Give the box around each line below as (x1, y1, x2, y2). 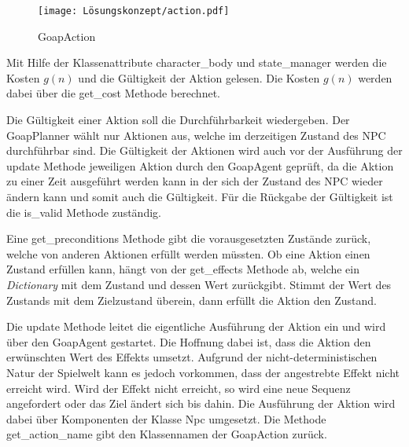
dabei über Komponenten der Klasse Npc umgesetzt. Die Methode (6, 410, 326, 427)
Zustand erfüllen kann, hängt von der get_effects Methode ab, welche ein (6, 261, 360, 277)
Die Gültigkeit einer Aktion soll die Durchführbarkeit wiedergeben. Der (6, 112, 350, 128)
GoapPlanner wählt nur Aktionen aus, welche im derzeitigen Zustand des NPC (6, 126, 386, 143)
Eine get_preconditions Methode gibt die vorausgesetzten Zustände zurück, (6, 230, 371, 247)
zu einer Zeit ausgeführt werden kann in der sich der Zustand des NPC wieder (6, 173, 383, 189)
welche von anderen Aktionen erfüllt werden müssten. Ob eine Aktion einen (6, 245, 370, 262)
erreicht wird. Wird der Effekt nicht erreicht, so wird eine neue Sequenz (6, 379, 351, 396)
